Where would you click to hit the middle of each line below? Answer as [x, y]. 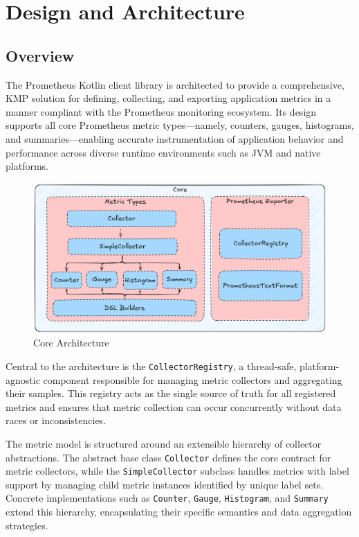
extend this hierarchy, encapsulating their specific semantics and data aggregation [179, 512]
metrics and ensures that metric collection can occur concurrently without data [174, 406]
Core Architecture [71, 343]
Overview [40, 55]
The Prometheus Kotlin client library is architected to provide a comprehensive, [175, 84]
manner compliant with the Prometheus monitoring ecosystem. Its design [161, 111]
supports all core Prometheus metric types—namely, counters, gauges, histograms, [180, 125]
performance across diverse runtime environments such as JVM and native [163, 152]
